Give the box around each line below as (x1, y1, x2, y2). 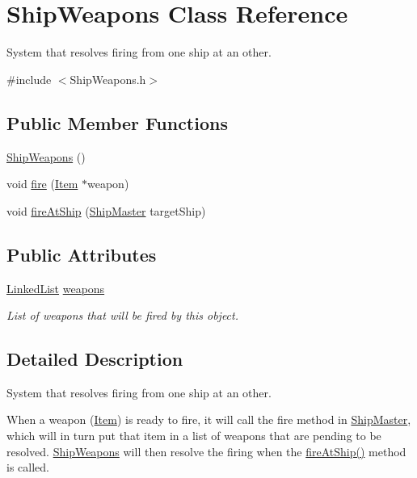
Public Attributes (6, 241, 157, 266)
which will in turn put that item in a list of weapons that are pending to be (6, 427, 381, 444)
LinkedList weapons (6, 279, 105, 296)
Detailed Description (6, 346, 183, 371)
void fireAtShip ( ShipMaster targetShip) (6, 202, 206, 219)
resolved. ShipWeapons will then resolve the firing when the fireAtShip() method (6, 442, 406, 459)
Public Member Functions (6, 110, 228, 135)
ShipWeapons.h (69, 70, 146, 87)
